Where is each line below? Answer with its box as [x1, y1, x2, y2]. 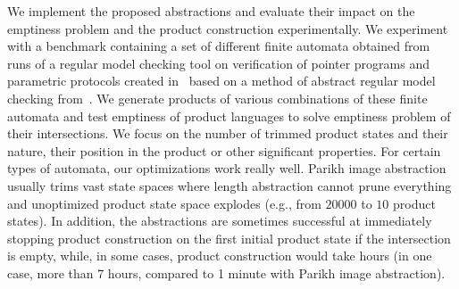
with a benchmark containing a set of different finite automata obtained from [7, 37, 430, 55]
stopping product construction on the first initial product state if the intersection [7, 228, 451, 247]
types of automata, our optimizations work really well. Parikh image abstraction [7, 159, 446, 178]
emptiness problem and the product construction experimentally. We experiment [7, 19, 448, 37]
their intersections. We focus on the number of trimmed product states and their [7, 124, 448, 143]
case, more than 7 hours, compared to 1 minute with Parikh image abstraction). [7, 263, 446, 282]
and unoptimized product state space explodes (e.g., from [7, 194, 321, 212]
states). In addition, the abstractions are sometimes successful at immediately [7, 211, 432, 230]
